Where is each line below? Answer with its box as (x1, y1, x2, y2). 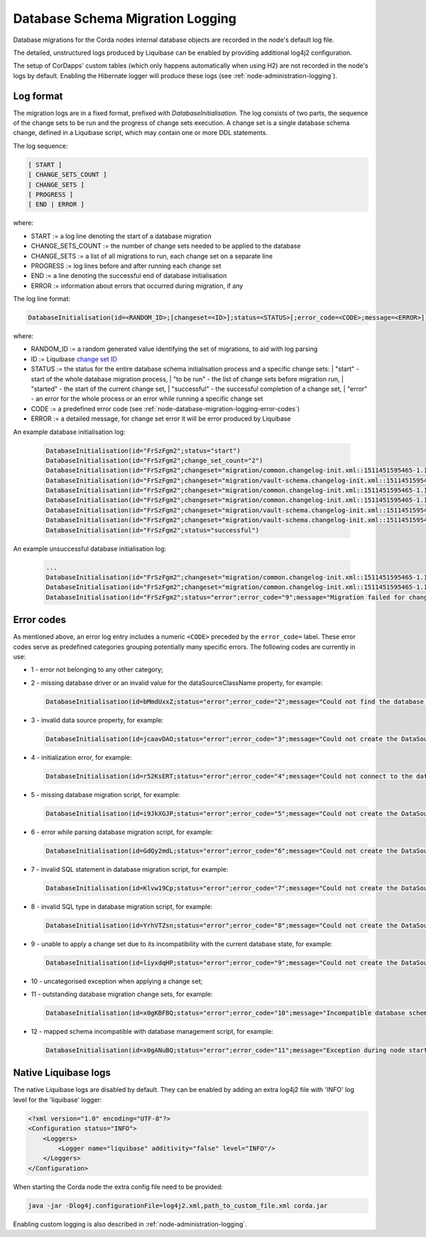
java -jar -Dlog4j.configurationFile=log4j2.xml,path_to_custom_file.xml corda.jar (28, 1201, 328, 1209)
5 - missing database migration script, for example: (31, 790, 180, 799)
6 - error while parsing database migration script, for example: (31, 828, 213, 836)
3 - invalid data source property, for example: (31, 715, 163, 724)
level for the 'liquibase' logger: (13, 1095, 102, 1104)
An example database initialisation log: (13, 427, 126, 436)
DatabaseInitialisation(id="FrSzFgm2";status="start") (45, 446, 241, 455)
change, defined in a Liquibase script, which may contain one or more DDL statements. (13, 129, 268, 137)
